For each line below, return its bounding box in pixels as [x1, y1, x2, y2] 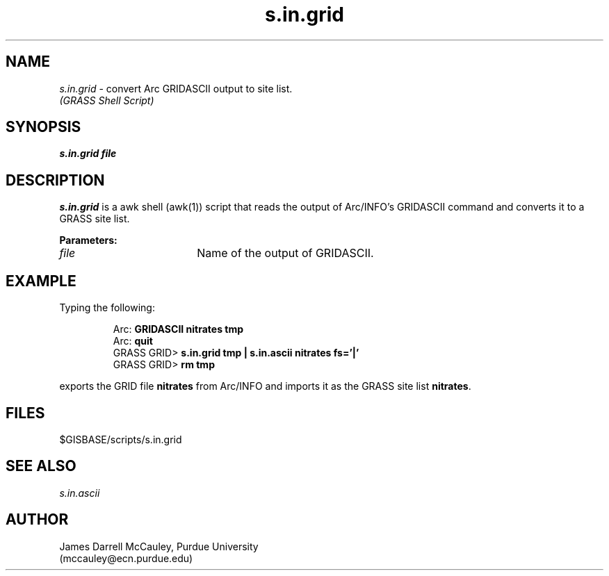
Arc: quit [113, 335, 153, 347]
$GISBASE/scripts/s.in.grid [59, 433, 182, 445]
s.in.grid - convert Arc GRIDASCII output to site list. [59, 82, 293, 94]
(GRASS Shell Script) [59, 94, 154, 106]
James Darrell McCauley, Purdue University [59, 540, 259, 552]
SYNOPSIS [6, 118, 81, 136]
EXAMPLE [6, 272, 76, 290]
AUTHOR [6, 511, 69, 529]
